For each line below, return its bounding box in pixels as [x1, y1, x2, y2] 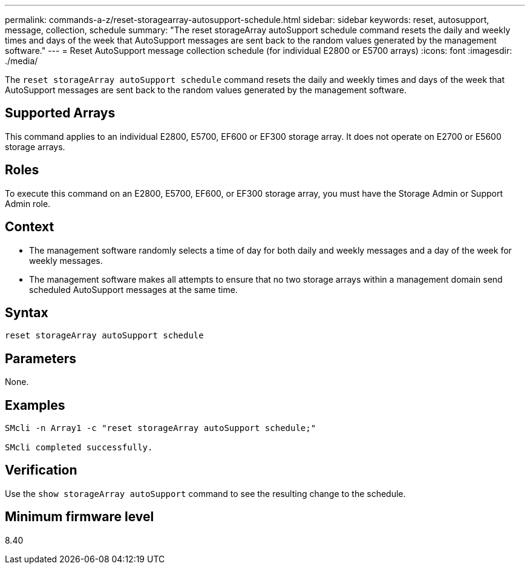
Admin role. [5, 198, 51, 209]
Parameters [5, 350, 76, 366]
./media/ [5, 56, 38, 66]
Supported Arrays [5, 105, 116, 121]
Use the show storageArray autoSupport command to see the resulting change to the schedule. [5, 488, 406, 499]
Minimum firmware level [5, 509, 154, 525]
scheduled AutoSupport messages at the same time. [29, 284, 238, 295]
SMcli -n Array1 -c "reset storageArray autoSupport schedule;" [5, 423, 316, 433]
